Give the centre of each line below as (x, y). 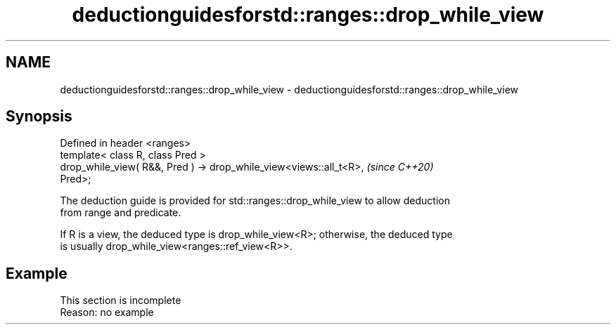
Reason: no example (107, 312)
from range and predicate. (121, 213)
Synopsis (39, 117)
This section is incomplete (121, 301)
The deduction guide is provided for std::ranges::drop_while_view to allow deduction (255, 201)
